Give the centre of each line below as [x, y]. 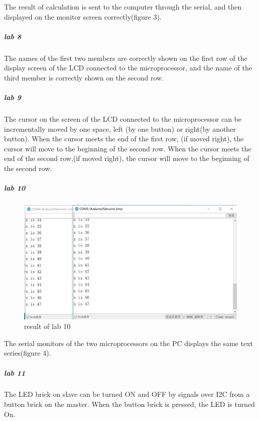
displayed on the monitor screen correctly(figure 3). [83, 16]
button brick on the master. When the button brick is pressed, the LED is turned [129, 404]
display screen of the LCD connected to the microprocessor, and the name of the [128, 68]
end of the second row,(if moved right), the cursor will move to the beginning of [127, 158]
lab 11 [15, 372]
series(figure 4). [28, 353]
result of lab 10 [47, 326]
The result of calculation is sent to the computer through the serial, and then [123, 7]
